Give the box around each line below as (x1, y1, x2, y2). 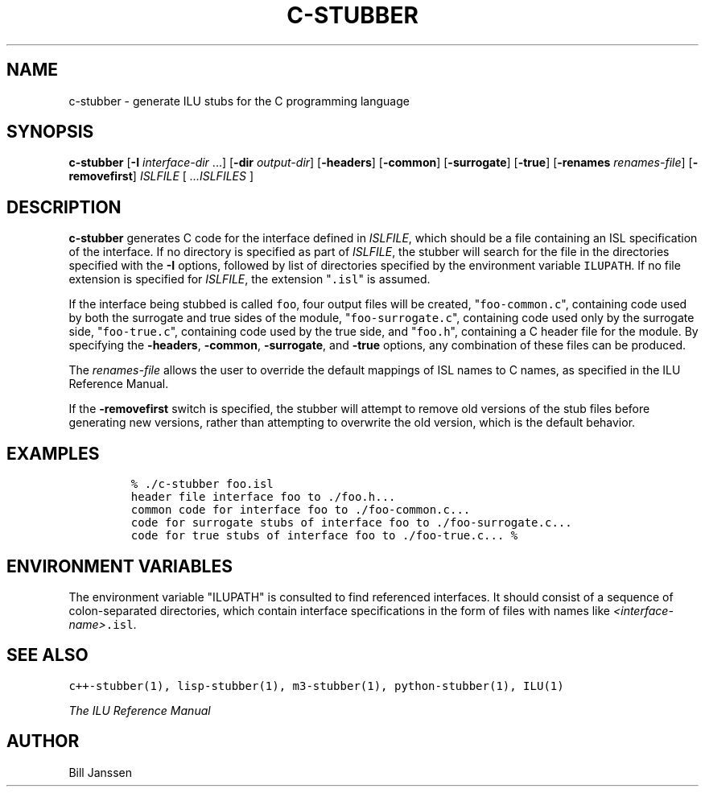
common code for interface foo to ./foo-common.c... (130, 503, 471, 517)
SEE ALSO (6, 645, 89, 666)
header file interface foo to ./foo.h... (130, 490, 396, 504)
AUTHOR (6, 731, 80, 752)
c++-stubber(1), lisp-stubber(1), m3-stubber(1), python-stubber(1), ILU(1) (68, 679, 564, 692)
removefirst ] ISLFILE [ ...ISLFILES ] (68, 169, 254, 184)
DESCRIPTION (6, 196, 122, 217)
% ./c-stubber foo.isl (130, 477, 274, 491)
